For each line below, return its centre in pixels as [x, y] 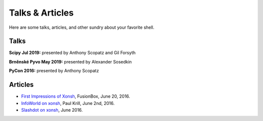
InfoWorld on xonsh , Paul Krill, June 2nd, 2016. [68, 103]
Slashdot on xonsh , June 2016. [52, 110]
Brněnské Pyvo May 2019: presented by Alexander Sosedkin [70, 61]
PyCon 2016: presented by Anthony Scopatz [54, 71]
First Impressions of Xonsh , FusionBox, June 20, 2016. [76, 96]
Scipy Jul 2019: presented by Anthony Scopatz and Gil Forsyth [72, 53]
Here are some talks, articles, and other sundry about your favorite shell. [82, 27]
